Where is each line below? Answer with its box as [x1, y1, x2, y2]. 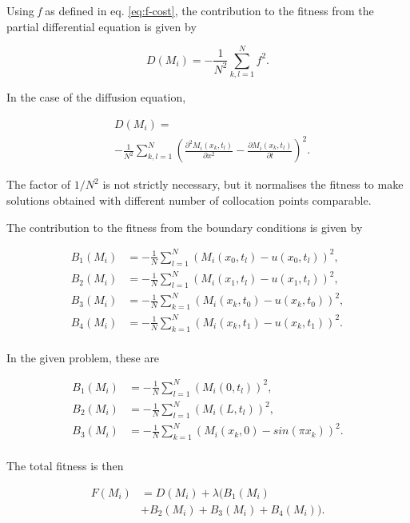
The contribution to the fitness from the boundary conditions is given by [6, 218, 363, 235]
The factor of [6, 176, 71, 193]
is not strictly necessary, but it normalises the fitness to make [102, 176, 404, 193]
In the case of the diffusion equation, [6, 89, 186, 106]
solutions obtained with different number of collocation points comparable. [6, 192, 372, 209]
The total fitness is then [6, 457, 124, 474]
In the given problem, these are [6, 349, 160, 365]
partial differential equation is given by [6, 18, 197, 34]
